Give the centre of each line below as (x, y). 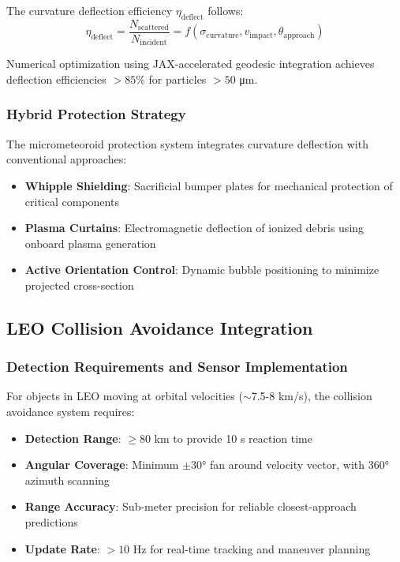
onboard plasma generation (90, 243)
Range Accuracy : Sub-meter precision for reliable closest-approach (191, 506)
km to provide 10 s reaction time (233, 438)
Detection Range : (73, 438)
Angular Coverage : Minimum (102, 465)
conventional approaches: (67, 159)
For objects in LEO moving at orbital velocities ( (125, 396)
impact (261, 35)
